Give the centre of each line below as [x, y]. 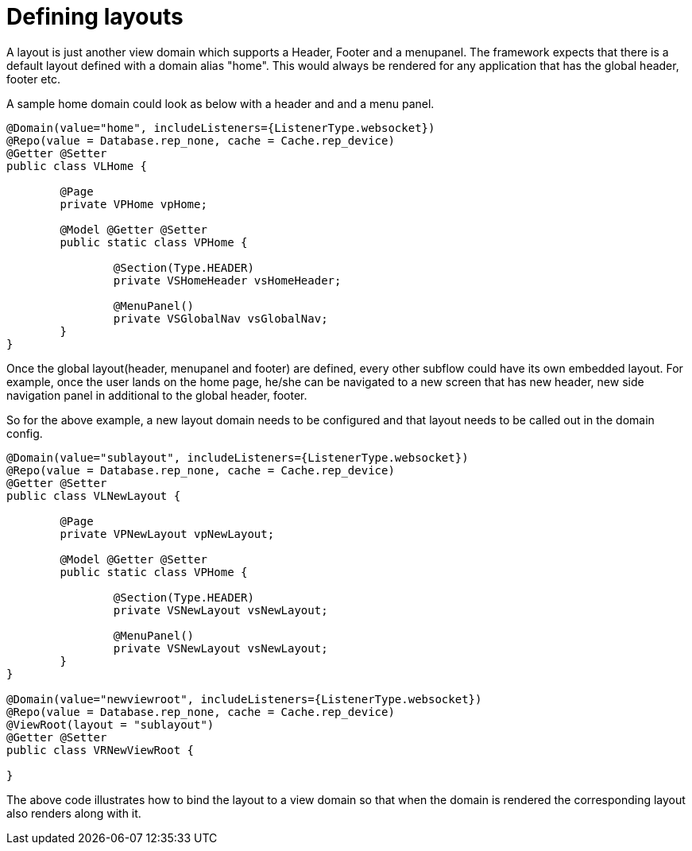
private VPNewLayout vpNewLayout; [167, 534]
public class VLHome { [77, 166]
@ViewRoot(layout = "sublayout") [110, 724]
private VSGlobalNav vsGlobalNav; [220, 318]
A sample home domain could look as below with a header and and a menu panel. [220, 103]
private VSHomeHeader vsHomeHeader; [227, 280]
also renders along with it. [74, 813]
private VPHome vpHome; [133, 204]
